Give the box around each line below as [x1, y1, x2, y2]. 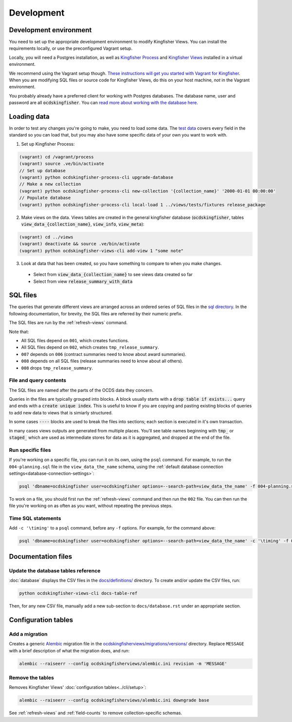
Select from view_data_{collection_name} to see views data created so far [33, 272, 193, 277]
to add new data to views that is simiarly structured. [9, 410, 113, 415]
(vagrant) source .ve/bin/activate [19, 161, 104, 167]
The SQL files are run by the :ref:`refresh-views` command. [9, 320, 128, 326]
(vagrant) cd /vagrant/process [19, 154, 94, 159]
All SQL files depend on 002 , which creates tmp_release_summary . [21, 344, 159, 351]
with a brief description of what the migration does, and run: [9, 647, 130, 653]
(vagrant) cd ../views [19, 234, 73, 240]
